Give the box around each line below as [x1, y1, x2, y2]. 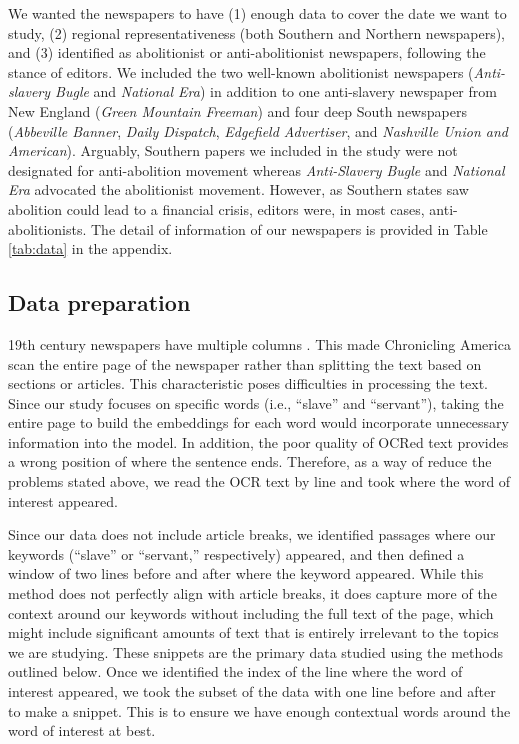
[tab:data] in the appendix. [8, 238, 173, 259]
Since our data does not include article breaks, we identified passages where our [8, 524, 496, 545]
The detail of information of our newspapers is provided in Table [91, 218, 488, 239]
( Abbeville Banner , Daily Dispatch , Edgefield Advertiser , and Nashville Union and [8, 120, 508, 141]
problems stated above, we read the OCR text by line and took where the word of [8, 471, 511, 492]
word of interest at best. [8, 720, 156, 741]
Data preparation [8, 287, 191, 318]
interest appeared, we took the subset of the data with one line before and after [8, 681, 496, 702]
